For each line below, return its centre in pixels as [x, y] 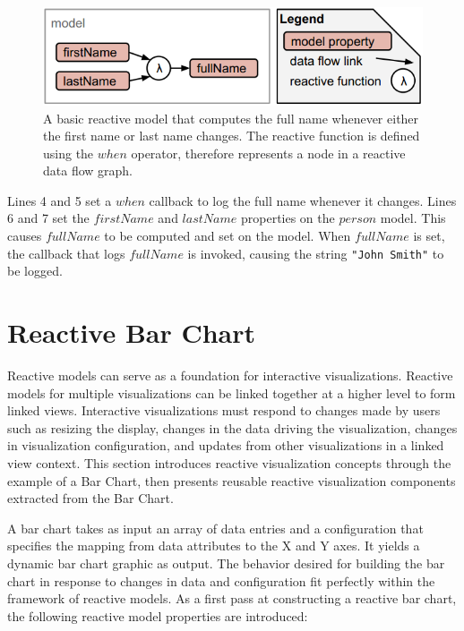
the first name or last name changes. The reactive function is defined [232, 136]
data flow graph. [88, 171]
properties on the [288, 218]
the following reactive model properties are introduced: [158, 615]
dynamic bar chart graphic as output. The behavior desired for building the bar [226, 563]
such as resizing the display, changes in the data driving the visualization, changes [232, 427]
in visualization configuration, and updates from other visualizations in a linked [226, 445]
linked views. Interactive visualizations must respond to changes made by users [224, 410]
